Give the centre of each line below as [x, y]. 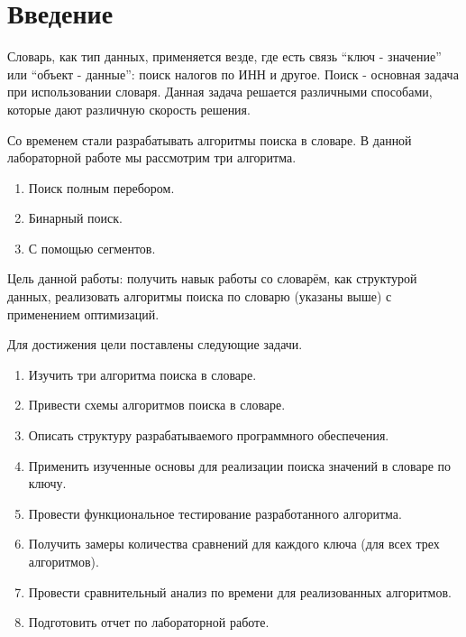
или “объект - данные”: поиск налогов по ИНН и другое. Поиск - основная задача [233, 74]
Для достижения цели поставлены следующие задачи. [155, 344]
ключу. [47, 483]
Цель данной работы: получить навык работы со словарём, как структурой [212, 278]
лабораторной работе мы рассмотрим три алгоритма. [152, 157]
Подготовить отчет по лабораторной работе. [149, 622]
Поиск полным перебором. [101, 187]
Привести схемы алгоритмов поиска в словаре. [157, 405]
